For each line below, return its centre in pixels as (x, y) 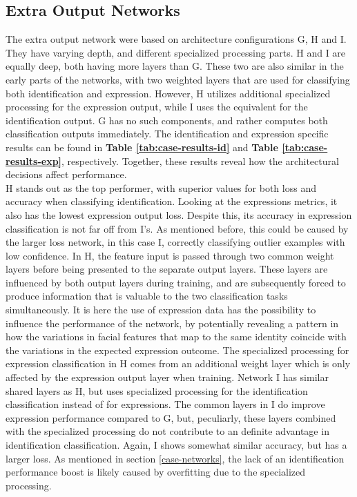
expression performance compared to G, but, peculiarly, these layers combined (171, 417)
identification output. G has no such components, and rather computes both (167, 120)
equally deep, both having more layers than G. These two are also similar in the (175, 66)
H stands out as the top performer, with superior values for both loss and (161, 187)
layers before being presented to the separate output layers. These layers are (167, 269)
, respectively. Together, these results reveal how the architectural (200, 160)
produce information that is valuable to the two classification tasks (147, 296)
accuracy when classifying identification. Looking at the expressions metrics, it (172, 201)
